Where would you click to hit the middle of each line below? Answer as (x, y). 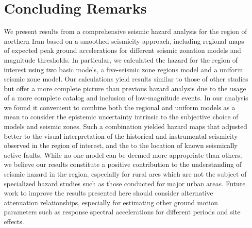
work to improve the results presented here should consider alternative (109, 193)
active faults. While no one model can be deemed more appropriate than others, (123, 155)
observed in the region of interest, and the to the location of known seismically (121, 145)
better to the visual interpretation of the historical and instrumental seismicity (121, 136)
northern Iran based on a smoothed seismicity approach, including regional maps (124, 41)
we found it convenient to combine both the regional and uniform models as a (120, 107)
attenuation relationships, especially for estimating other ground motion (111, 202)
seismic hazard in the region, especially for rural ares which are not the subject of (125, 174)
